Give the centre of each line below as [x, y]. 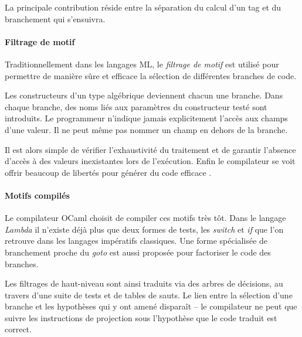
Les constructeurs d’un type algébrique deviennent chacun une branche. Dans [144, 95]
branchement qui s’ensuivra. [55, 18]
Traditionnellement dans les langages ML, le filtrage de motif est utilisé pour [142, 64]
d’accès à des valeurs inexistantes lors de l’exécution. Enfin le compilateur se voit [150, 161]
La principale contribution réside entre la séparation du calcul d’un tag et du [143, 7]
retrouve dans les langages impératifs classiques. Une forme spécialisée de [136, 241]
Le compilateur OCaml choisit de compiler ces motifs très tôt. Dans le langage [145, 218]
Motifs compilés [37, 195]
